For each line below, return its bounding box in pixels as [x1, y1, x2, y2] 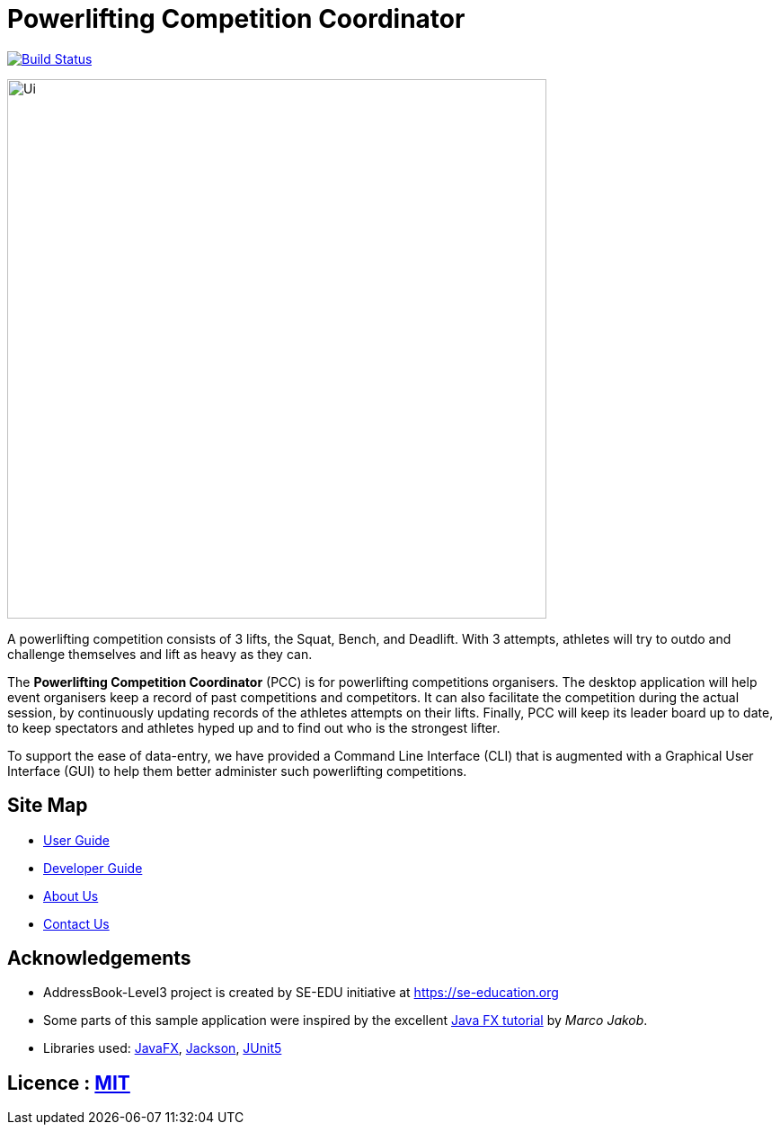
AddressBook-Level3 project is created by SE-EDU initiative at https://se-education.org [43, 985, 559, 1001]
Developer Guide [43, 860, 143, 876]
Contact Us [43, 915, 110, 931]
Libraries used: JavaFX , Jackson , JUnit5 [43, 1040, 282, 1056]
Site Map [7, 794, 88, 817]
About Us [43, 887, 99, 904]
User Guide [43, 832, 111, 848]
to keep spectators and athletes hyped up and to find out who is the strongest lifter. [7, 719, 501, 735]
